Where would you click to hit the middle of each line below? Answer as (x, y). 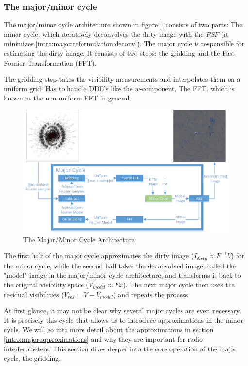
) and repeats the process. (152, 294)
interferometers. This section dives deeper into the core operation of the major (120, 348)
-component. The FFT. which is (187, 88)
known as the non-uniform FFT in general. (68, 98)
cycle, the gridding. (33, 358)
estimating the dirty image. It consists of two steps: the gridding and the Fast (120, 53)
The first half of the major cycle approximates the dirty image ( (99, 256)
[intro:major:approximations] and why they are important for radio (103, 339)
